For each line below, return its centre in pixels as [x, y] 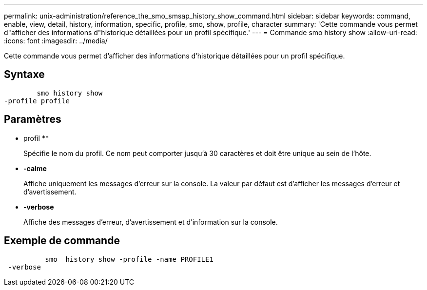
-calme [35, 168]
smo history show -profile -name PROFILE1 [129, 259]
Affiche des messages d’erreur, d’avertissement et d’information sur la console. [151, 222]
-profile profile [37, 101]
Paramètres [33, 119]
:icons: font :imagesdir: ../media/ [56, 41]
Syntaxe [24, 75]
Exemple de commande [62, 241]
